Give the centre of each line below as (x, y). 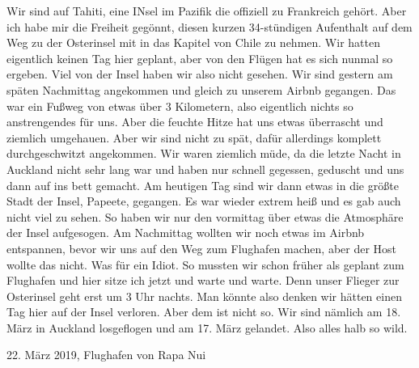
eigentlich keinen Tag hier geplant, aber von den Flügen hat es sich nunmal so (200, 58)
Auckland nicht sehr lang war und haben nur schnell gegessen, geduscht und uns (205, 169)
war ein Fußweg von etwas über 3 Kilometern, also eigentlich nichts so (180, 106)
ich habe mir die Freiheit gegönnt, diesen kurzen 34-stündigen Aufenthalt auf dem (209, 26)
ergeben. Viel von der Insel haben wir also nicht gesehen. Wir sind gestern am (200, 74)
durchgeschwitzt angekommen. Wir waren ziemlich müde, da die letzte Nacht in (204, 153)
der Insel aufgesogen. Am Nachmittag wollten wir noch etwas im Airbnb (186, 233)
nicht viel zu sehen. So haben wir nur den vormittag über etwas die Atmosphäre (205, 216)
